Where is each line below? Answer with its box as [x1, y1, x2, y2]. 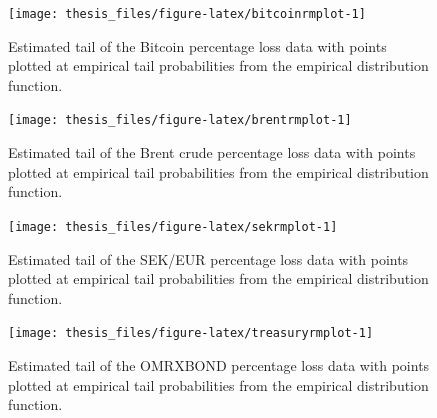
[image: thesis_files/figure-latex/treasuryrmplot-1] [8, 326, 374, 341]
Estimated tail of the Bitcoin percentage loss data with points [8, 35, 387, 56]
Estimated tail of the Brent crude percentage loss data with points [8, 142, 416, 163]
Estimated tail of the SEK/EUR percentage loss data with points [8, 248, 409, 269]
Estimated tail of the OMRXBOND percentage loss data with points [8, 354, 430, 375]
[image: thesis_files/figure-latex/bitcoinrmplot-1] [8, 7, 366, 21]
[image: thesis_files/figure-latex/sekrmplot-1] [8, 219, 338, 234]
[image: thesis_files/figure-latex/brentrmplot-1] [8, 113, 352, 128]
